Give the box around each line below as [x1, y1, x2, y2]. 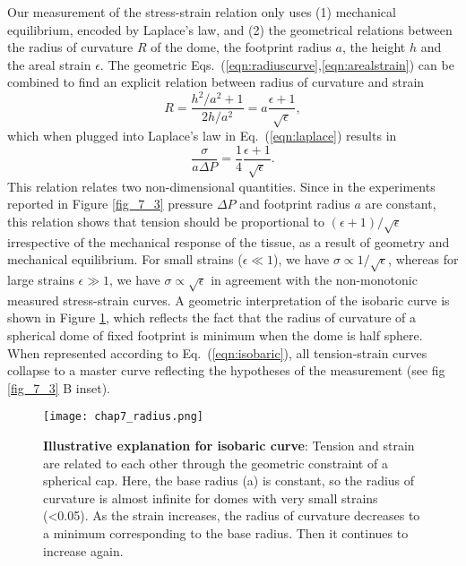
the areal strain [7, 55, 91, 73]
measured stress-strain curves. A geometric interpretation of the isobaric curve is [7, 290, 450, 309]
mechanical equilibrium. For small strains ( [7, 250, 243, 269]
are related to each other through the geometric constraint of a [43, 453, 388, 472]
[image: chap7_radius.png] [43, 410, 203, 424]
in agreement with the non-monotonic [211, 270, 418, 289]
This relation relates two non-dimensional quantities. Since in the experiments [7, 176, 436, 195]
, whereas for [388, 250, 459, 269]
